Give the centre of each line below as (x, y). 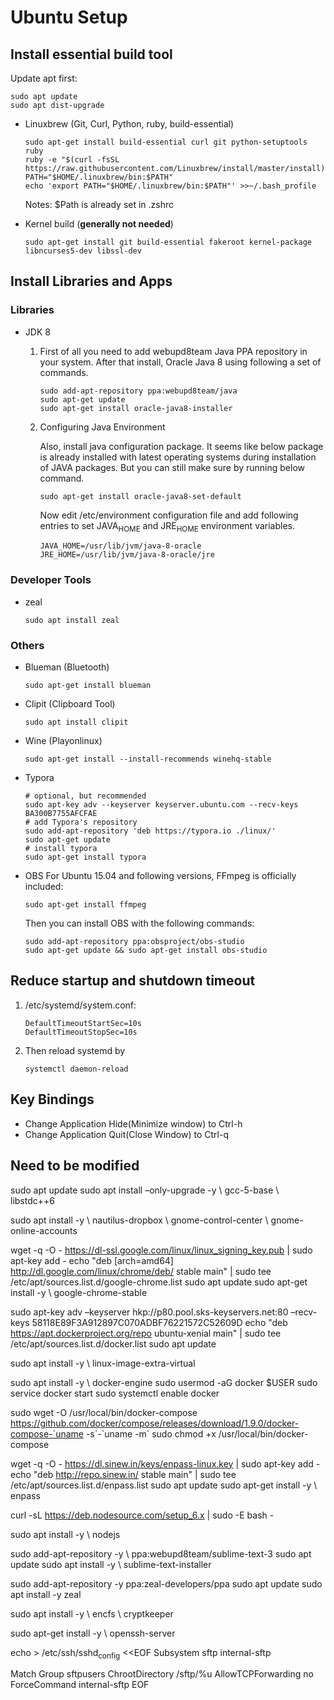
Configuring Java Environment (102, 427)
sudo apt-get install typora (85, 857)
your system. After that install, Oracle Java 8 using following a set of (180, 362)
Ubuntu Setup (69, 17)
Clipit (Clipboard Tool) (70, 704)
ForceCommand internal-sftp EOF (80, 1685)
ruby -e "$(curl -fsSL (72, 160)
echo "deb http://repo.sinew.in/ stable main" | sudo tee (123, 1474)
